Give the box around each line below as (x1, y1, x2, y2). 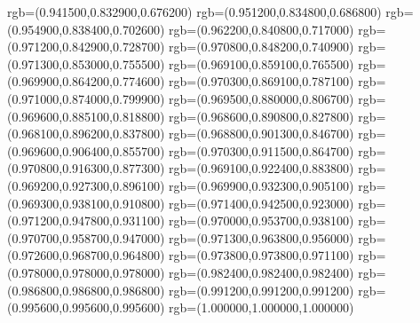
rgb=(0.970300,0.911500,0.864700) (169, 141, 354, 160)
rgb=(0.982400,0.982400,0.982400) (169, 263, 354, 281)
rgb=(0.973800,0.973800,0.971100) (169, 246, 354, 264)
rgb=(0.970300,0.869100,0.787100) (169, 72, 354, 91)
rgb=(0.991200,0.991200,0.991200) (169, 280, 354, 299)
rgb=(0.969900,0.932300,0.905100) (169, 176, 354, 194)
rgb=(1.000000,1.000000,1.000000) (169, 298, 354, 317)
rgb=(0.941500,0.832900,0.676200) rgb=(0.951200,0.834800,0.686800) (7, 3, 382, 20)
